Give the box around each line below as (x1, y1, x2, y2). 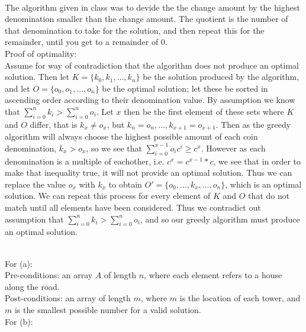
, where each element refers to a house (144, 269, 282, 281)
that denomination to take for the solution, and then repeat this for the (5, 24, 265, 36)
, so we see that (86, 141, 142, 154)
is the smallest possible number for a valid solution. (14, 303, 201, 315)
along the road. (5, 280, 60, 292)
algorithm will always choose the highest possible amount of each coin (5, 130, 258, 143)
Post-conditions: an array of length (5, 292, 131, 304)
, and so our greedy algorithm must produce (140, 212, 300, 225)
